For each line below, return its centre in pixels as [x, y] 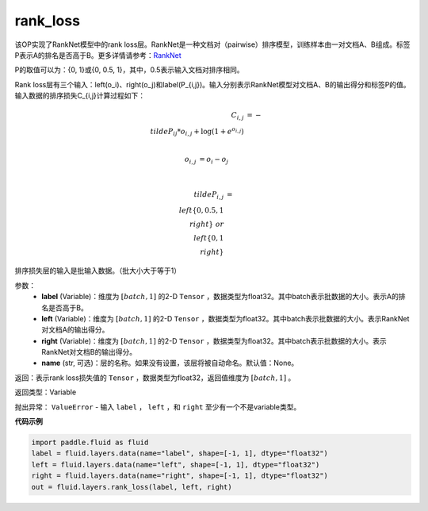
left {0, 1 [208, 238]
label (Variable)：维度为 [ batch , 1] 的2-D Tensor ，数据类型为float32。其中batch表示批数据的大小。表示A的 [220, 297]
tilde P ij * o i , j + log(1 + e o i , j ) [197, 132]
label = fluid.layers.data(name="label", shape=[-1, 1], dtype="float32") [180, 453]
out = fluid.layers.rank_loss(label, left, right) [132, 487]
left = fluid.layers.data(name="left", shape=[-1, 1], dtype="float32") [176, 465]
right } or [206, 224]
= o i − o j [214, 160]
